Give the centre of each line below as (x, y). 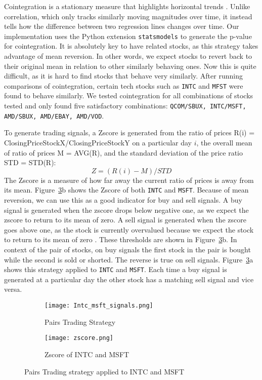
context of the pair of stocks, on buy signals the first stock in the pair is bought (127, 249)
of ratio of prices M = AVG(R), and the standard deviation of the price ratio (124, 152)
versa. (13, 289)
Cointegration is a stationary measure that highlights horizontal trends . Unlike (127, 6)
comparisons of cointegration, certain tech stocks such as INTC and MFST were (124, 85)
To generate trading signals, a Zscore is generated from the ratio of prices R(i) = (129, 132)
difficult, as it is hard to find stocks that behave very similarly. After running (123, 76)
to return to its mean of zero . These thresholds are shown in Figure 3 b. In (121, 239)
